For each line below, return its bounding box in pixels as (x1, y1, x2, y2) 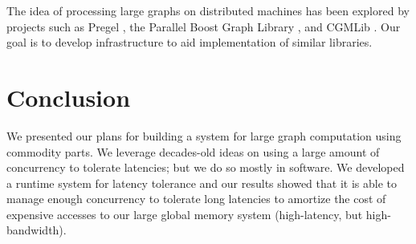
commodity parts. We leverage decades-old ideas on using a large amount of (6, 143, 380, 160)
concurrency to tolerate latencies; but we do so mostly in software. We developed (6, 159, 405, 176)
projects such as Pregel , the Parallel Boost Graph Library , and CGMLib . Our (6, 18, 401, 35)
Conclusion (6, 80, 131, 113)
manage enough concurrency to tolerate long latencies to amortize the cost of (6, 190, 386, 207)
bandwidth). (6, 222, 67, 238)
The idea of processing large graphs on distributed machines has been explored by (6, 2, 410, 18)
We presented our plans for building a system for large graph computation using (6, 127, 402, 144)
